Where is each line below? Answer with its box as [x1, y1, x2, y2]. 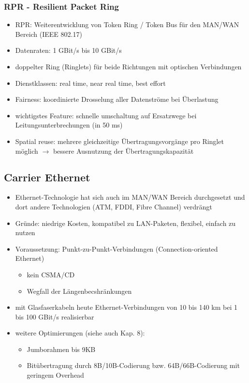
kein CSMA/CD [27, 269, 75, 279]
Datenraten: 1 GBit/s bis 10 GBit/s [15, 45, 122, 55]
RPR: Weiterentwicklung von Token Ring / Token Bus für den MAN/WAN [15, 19, 239, 30]
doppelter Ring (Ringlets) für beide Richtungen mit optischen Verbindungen [15, 62, 242, 71]
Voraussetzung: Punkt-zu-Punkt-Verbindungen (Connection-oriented [15, 243, 218, 254]
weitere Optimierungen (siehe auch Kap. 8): [15, 328, 145, 338]
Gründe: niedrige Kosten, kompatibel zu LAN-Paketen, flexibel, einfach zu [15, 218, 236, 228]
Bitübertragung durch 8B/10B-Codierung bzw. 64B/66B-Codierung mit [27, 360, 240, 370]
